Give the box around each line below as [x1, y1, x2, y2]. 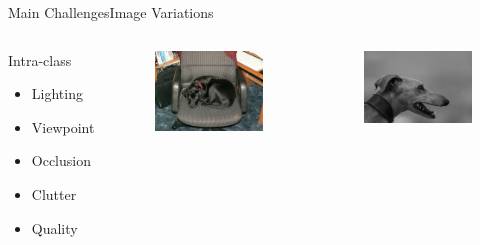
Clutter [31, 183, 77, 204]
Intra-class [8, 49, 72, 70]
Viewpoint [31, 116, 95, 137]
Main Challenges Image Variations [8, 2, 214, 22]
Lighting [31, 83, 83, 104]
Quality [31, 217, 78, 238]
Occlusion [31, 150, 91, 171]
